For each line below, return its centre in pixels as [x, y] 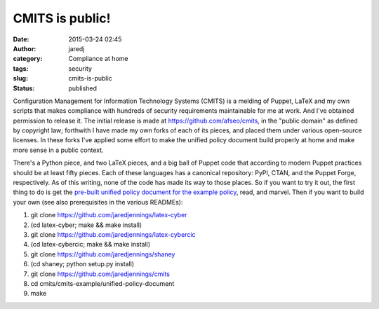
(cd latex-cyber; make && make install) [86, 225]
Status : [24, 88]
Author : [25, 48]
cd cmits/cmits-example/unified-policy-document [102, 283]
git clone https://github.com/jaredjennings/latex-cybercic [113, 234]
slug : [20, 78]
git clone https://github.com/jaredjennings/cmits [100, 274]
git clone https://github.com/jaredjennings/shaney [103, 254]
